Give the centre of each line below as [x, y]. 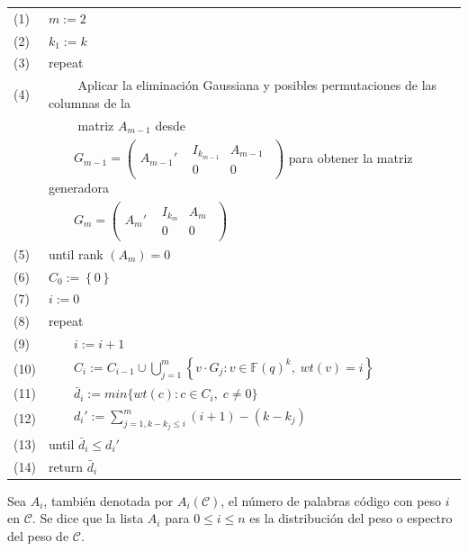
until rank [76, 253]
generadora [78, 187]
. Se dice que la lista [88, 518]
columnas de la [89, 102]
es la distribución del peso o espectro [351, 518]
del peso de [38, 535]
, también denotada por [108, 500]
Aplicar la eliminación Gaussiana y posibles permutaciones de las [257, 85]
